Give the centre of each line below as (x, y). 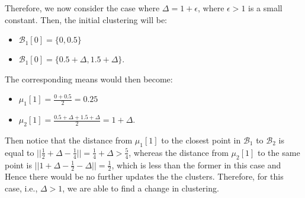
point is (18, 165)
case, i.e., (21, 188)
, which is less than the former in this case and (196, 165)
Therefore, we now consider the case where (82, 8)
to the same (279, 152)
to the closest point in (201, 140)
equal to (20, 152)
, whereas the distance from (179, 152)
